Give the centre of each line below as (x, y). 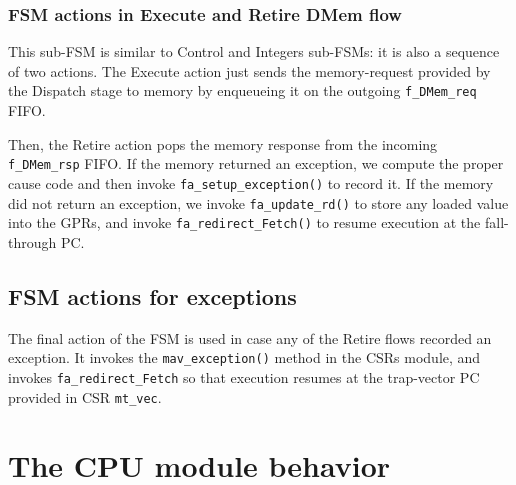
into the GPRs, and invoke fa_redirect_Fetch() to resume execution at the (244, 222)
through (32, 241)
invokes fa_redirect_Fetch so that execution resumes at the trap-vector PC (244, 376)
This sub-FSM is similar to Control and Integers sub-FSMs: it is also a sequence (254, 51)
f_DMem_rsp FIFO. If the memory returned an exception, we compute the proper (256, 163)
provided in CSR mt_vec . (85, 396)
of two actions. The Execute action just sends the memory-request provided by (249, 70)
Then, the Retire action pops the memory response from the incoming (223, 143)
